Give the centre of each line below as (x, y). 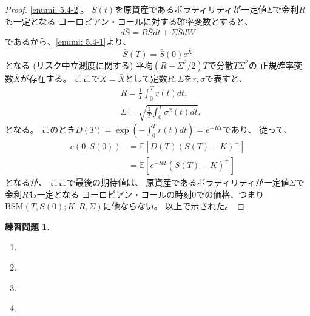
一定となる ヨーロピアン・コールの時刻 (114, 194)
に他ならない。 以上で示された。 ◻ (174, 206)
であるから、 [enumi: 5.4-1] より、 (68, 42)
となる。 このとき (40, 129)
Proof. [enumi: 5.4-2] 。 (47, 9)
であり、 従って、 (258, 129)
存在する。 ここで (64, 78)
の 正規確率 (271, 65)
